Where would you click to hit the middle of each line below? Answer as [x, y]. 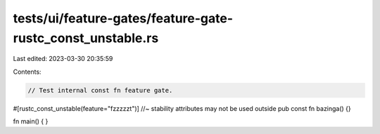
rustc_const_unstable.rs [86, 38]
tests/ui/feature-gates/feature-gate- [123, 18]
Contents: [27, 72]
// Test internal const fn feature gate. [100, 90]
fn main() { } [31, 121]
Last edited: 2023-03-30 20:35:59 [63, 59]
